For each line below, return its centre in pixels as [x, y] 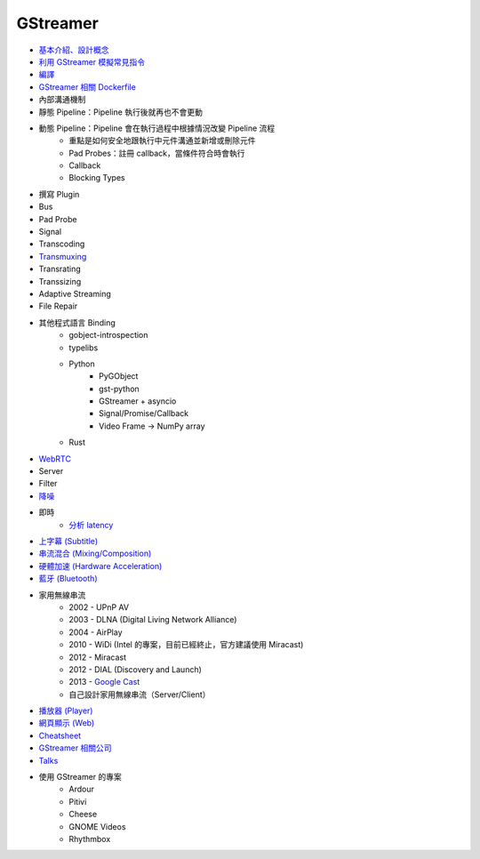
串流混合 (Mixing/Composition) [95, 554]
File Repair [58, 306]
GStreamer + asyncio [138, 401]
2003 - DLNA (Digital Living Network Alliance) [153, 620]
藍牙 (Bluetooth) [68, 579]
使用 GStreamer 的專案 [80, 777]
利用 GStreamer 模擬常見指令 [92, 61]
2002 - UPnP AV [99, 607]
